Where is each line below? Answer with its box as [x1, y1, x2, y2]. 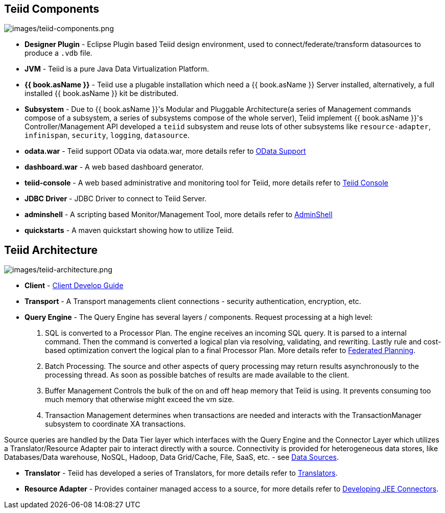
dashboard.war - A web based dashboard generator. [25, 162, 204, 172]
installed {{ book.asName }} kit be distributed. [25, 89, 178, 98]
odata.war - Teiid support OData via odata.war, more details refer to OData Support [25, 147, 306, 156]
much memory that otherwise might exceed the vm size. [45, 395, 235, 404]
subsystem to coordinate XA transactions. [45, 419, 186, 429]
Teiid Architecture [4, 243, 98, 256]
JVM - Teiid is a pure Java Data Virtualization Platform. [25, 64, 209, 74]
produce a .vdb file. [25, 49, 92, 58]
